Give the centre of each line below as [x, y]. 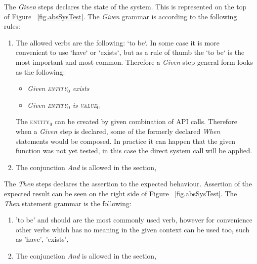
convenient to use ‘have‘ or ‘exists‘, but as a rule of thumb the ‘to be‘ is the [130, 52]
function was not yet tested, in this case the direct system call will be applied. [134, 151]
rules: [12, 26]
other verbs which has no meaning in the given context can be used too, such [132, 229]
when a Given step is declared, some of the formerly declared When [118, 131]
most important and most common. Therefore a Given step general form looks [134, 62]
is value [85, 105]
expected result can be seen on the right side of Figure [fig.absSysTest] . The [121, 193]
